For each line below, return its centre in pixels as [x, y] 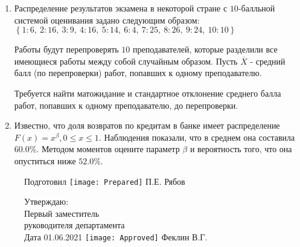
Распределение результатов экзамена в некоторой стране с [121, 8]
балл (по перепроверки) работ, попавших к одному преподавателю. [138, 73]
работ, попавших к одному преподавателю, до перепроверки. [126, 105]
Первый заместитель [62, 213]
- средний [268, 61]
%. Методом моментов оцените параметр [104, 149]
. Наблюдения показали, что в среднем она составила [197, 137]
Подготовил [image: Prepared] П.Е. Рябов [105, 181]
